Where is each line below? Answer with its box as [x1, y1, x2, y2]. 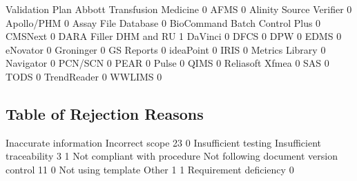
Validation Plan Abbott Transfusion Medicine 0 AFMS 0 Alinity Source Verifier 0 [6, 2, 352, 16]
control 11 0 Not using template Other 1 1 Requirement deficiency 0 [6, 162, 294, 176]
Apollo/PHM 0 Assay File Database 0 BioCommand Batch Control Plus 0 [6, 15, 321, 30]
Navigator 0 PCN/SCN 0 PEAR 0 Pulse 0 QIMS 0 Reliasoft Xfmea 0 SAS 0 [6, 56, 329, 70]
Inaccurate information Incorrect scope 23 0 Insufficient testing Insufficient [6, 135, 321, 149]
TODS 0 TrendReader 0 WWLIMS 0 [6, 69, 162, 83]
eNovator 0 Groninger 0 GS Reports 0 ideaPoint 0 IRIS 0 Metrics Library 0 [6, 42, 326, 56]
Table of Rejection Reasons [6, 103, 204, 124]
